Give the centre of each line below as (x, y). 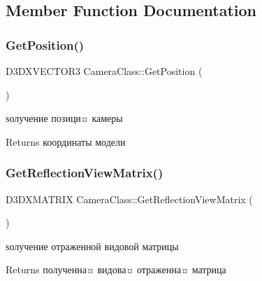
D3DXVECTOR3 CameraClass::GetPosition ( (104, 71)
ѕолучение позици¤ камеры (64, 118)
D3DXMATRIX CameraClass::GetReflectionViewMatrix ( (129, 199)
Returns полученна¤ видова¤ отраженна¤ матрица (116, 269)
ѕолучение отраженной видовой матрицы (92, 246)
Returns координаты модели (66, 141)
